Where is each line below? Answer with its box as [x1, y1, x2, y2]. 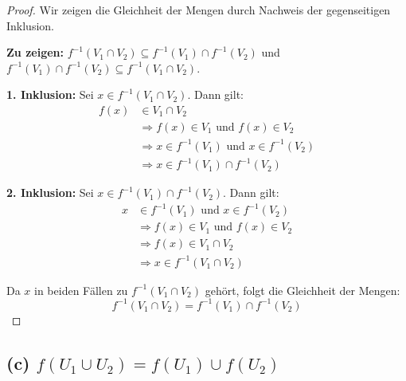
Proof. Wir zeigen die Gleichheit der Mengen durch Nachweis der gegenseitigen [6, 2, 391, 18]
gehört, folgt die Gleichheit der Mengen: [205, 281, 400, 298]
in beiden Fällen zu [34, 281, 128, 298]
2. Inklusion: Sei [6, 184, 94, 201]
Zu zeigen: [6, 44, 64, 61]
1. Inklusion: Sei [6, 86, 94, 103]
